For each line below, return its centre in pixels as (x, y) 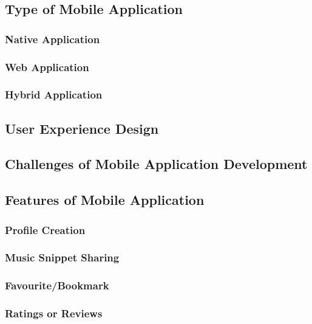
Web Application (47, 67)
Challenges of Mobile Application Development (156, 164)
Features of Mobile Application (105, 200)
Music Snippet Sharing (62, 257)
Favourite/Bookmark (57, 285)
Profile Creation (45, 229)
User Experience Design (82, 128)
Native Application (53, 39)
